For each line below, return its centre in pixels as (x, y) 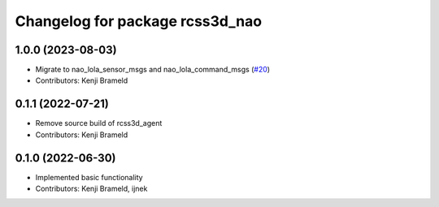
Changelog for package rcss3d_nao (139, 21)
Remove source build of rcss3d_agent (99, 123)
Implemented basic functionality (89, 177)
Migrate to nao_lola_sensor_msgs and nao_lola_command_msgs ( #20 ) (153, 70)
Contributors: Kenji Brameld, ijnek (91, 189)
